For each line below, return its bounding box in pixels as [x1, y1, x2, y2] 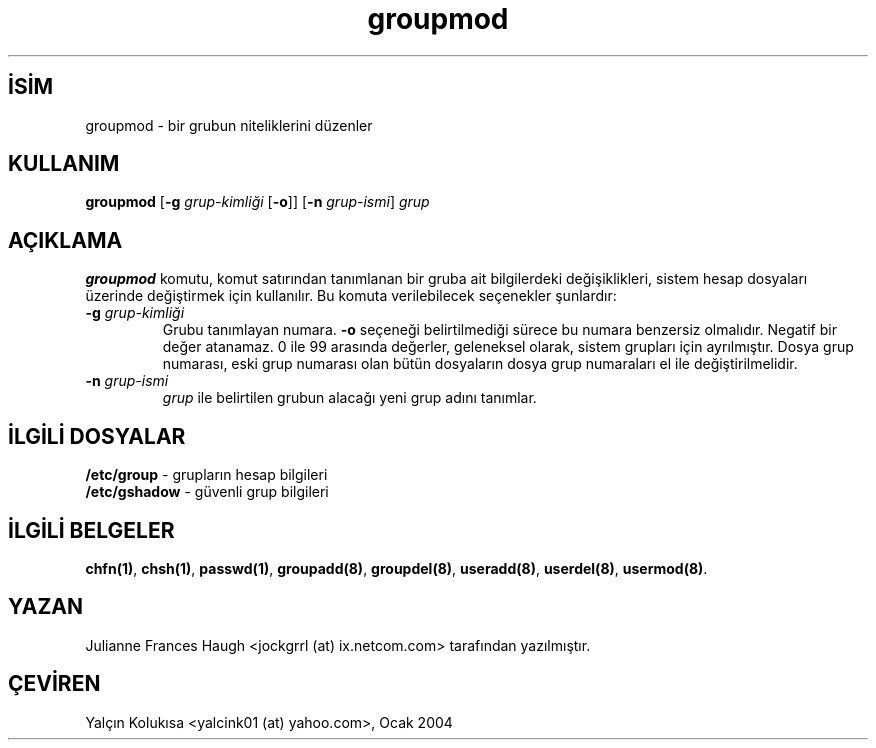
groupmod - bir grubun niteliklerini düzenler [85, 116, 373, 134]
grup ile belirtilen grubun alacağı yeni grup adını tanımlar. [162, 389, 537, 407]
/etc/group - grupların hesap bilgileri [85, 466, 328, 484]
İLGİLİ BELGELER [8, 517, 175, 543]
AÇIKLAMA [8, 227, 123, 253]
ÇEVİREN [8, 671, 101, 697]
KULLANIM [8, 151, 120, 177]
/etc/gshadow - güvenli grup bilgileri [85, 483, 329, 501]
